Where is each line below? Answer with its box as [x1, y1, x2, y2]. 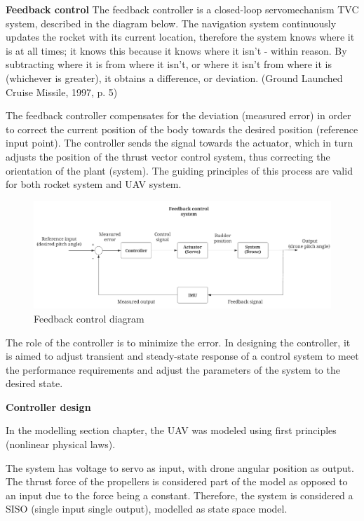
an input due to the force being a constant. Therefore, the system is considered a [6, 487, 353, 502]
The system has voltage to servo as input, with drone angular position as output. [6, 460, 354, 475]
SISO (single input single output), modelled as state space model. [6, 501, 288, 516]
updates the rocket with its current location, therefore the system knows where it [6, 29, 355, 44]
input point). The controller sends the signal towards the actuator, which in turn [6, 135, 353, 150]
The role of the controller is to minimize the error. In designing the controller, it [6, 334, 351, 349]
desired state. [6, 376, 63, 391]
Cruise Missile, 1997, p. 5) [6, 84, 118, 99]
